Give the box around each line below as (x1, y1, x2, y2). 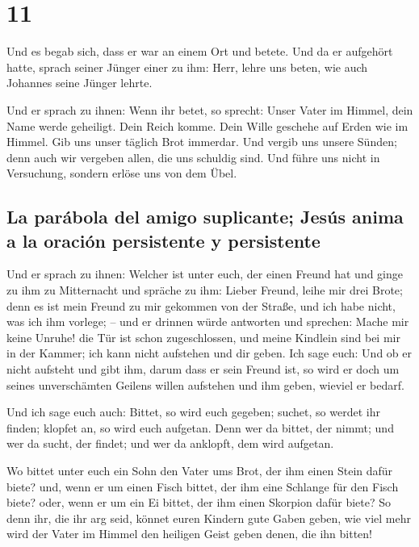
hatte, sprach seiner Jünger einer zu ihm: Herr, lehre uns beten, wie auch (6, 58, 368, 75)
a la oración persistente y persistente (6, 228, 321, 253)
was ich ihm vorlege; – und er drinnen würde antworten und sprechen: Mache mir (6, 313, 409, 330)
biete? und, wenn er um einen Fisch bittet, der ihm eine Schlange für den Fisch (6, 478, 399, 495)
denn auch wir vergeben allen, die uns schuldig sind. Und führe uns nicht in (6, 148, 380, 165)
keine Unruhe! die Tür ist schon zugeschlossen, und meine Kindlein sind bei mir (6, 328, 400, 345)
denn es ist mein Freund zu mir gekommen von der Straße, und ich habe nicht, (6, 297, 396, 314)
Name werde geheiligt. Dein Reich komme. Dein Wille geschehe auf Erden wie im (6, 117, 409, 134)
